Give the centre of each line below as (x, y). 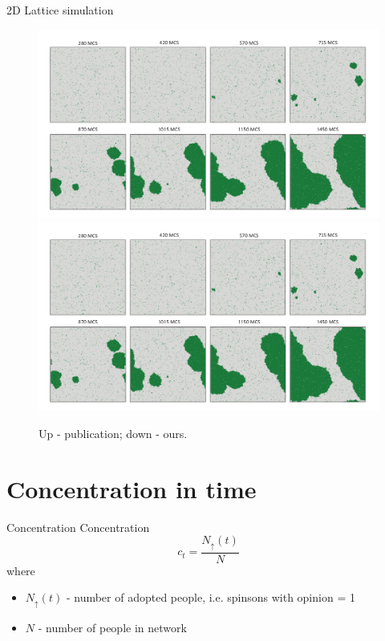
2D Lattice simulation (60, 10)
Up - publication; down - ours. (113, 433)
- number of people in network (112, 627)
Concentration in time (132, 488)
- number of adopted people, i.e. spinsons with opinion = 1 (211, 597)
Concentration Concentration (78, 527)
